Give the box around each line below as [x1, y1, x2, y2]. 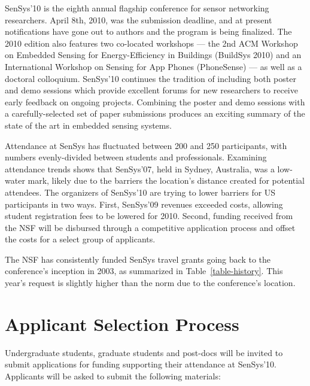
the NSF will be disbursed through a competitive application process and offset [5, 221, 296, 233]
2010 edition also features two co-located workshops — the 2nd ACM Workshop [5, 37, 298, 49]
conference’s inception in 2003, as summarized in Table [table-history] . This [5, 265, 283, 277]
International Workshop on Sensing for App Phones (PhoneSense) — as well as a [5, 60, 302, 72]
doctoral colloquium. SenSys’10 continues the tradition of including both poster [5, 72, 296, 84]
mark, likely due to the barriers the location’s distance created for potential [28, 174, 305, 187]
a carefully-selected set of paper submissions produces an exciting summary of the [5, 107, 305, 120]
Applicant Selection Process [5, 311, 239, 336]
